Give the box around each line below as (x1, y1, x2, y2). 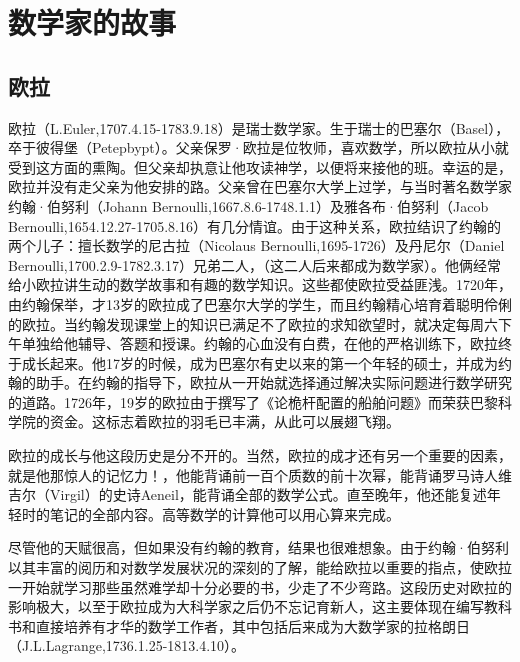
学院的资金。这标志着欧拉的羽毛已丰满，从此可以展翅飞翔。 (8, 411, 400, 432)
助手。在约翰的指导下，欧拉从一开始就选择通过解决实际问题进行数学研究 (35, 372, 512, 393)
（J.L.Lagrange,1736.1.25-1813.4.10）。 (8, 635, 246, 656)
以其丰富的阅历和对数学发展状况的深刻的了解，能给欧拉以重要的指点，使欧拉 (8, 557, 512, 578)
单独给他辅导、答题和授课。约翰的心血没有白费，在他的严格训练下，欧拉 (21, 333, 498, 354)
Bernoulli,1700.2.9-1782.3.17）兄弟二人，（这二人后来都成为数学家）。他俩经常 (8, 254, 501, 275)
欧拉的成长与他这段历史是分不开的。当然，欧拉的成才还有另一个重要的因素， (8, 445, 512, 466)
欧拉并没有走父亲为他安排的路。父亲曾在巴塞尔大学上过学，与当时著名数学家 (8, 176, 512, 197)
